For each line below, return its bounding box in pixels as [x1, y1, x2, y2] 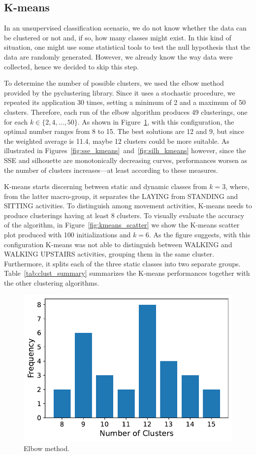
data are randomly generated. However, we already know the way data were [4, 51, 233, 62]
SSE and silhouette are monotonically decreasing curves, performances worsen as [4, 155, 247, 165]
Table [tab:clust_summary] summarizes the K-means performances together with [4, 268, 250, 278]
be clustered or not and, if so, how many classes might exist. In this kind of [4, 32, 231, 42]
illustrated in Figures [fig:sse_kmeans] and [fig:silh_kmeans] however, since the [4, 145, 246, 156]
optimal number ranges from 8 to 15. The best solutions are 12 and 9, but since [4, 126, 244, 136]
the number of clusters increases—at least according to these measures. [4, 164, 218, 175]
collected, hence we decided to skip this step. [4, 61, 139, 71]
